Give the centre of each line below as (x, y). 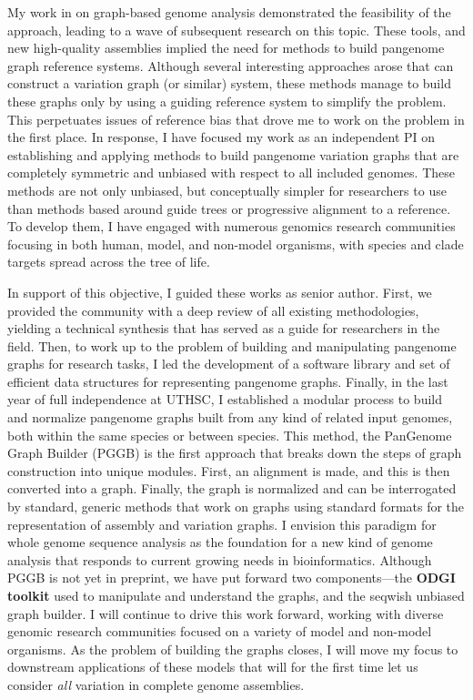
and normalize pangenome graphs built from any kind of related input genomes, (230, 417)
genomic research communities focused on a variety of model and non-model (220, 631)
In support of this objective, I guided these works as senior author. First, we (220, 292)
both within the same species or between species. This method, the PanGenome (230, 435)
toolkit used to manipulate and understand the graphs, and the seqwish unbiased (236, 595)
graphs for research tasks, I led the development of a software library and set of (229, 364)
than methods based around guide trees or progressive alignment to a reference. (229, 208)
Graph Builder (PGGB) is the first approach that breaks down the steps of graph (235, 453)
